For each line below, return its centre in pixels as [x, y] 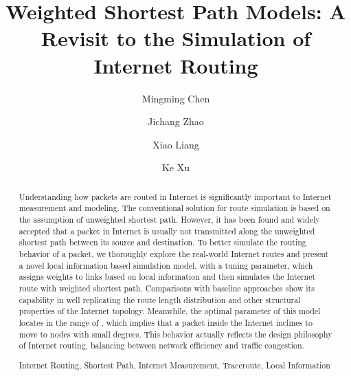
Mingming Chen [176, 98]
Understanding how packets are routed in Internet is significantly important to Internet [175, 196]
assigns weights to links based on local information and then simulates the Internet [167, 277]
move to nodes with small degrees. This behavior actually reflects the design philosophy [175, 334]
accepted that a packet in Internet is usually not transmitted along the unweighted [167, 231]
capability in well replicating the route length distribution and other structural [160, 299]
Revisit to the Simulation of [176, 38]
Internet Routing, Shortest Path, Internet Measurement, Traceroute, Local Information [174, 365]
